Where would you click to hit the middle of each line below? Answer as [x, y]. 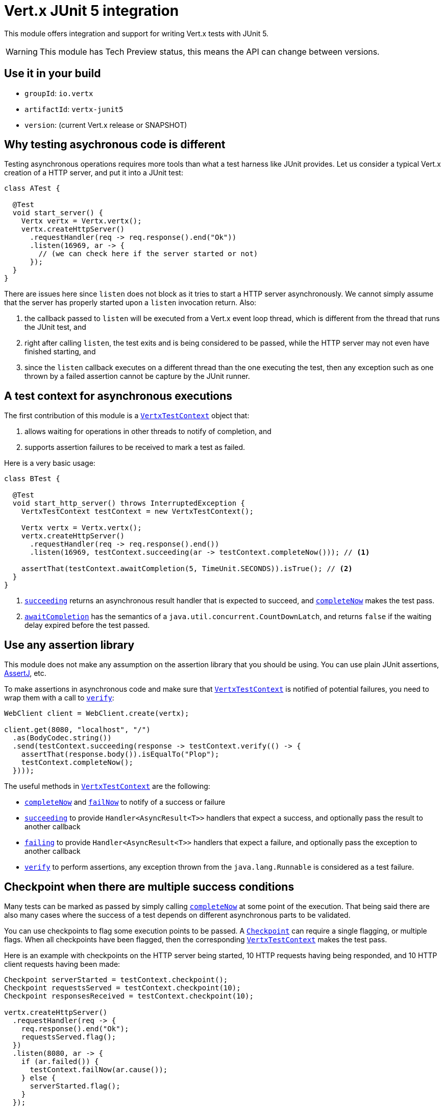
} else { [39, 1078]
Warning [22, 51]
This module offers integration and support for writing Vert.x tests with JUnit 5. [137, 33]
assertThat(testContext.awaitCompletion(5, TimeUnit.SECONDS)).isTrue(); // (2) [187, 569]
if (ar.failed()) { [60, 1061]
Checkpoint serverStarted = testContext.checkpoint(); [116, 979]
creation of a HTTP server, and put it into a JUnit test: [94, 173]
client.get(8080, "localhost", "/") [77, 730]
